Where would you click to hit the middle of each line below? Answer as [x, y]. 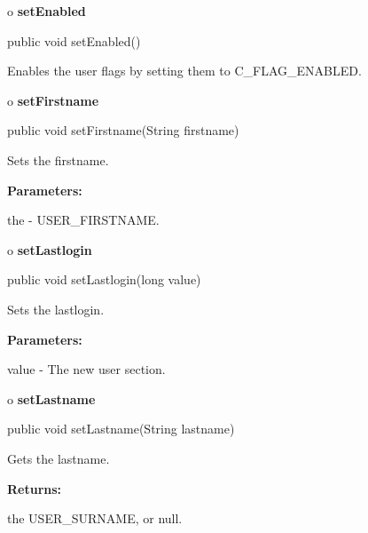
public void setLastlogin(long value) [104, 279]
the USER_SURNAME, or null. [95, 518]
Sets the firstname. [58, 159]
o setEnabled [47, 11]
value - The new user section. [86, 369]
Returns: [35, 488]
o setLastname [51, 398]
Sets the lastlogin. [56, 309]
